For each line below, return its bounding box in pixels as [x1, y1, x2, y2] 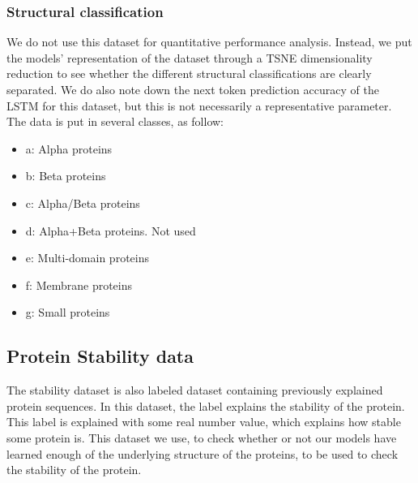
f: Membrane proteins [25, 276, 133, 293]
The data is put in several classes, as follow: [6, 113, 224, 130]
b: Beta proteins [25, 167, 106, 184]
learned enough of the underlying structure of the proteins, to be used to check [6, 445, 399, 462]
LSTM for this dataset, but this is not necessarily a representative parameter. [6, 97, 392, 114]
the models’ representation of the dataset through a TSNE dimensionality [6, 49, 373, 66]
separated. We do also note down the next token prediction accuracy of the [6, 81, 379, 97]
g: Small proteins [25, 304, 110, 321]
